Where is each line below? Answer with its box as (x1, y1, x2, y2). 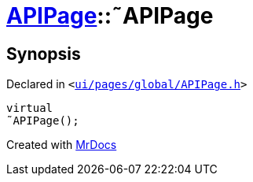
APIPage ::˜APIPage (6, 2, 214, 29)
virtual (6, 102, 53, 115)
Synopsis (6, 43, 81, 64)
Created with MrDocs (6, 138, 117, 152)
